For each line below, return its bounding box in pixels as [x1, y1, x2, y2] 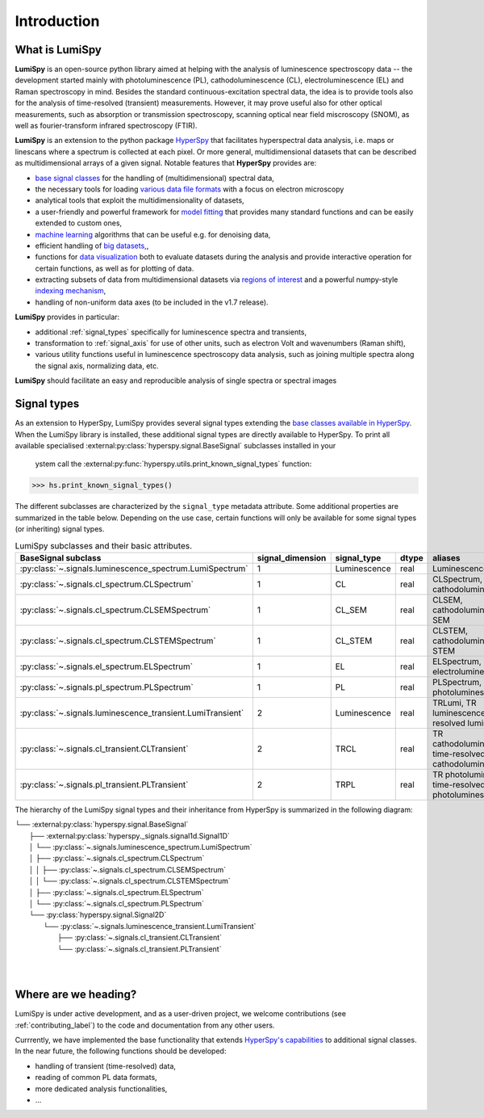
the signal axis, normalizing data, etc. [35, 360, 159, 371]
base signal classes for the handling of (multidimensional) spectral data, [35, 173, 274, 183]
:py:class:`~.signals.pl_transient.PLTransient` [19, 779, 189, 790]
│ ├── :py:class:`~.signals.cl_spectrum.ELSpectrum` [29, 887, 205, 897]
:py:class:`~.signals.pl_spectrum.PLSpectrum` [19, 681, 194, 692]
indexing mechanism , [35, 286, 106, 296]
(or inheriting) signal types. [15, 524, 105, 534]
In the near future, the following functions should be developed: [15, 1046, 227, 1056]
